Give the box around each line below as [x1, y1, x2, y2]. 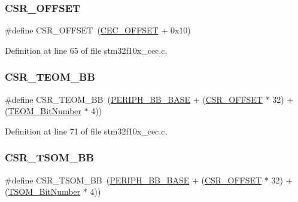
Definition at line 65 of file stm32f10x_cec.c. [5, 44, 168, 56]
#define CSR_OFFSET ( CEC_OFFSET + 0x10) [5, 24, 191, 36]
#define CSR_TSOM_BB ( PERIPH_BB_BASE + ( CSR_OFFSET [5, 173, 262, 186]
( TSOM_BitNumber [5, 185, 81, 198]
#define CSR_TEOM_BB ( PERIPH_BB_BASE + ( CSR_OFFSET [5, 93, 263, 105]
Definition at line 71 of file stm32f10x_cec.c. [5, 124, 168, 137]
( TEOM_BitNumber [5, 105, 82, 117]
